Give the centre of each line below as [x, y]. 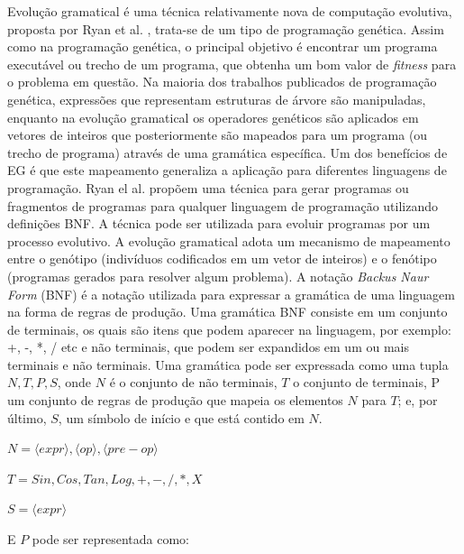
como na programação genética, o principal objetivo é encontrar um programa [223, 46]
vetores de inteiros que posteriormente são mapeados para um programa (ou [218, 135]
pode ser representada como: [110, 539]
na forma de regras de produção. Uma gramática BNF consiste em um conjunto [227, 312]
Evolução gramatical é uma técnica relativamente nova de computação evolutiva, [230, 11]
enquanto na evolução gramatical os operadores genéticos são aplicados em [213, 117]
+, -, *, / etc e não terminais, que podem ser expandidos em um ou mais [208, 347]
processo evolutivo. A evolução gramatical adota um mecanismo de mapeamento [229, 240]
